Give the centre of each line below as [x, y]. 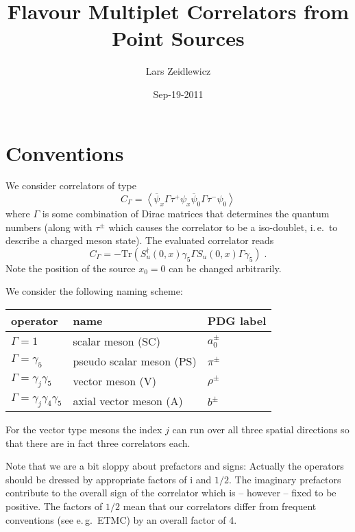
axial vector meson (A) [128, 401]
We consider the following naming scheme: [94, 291]
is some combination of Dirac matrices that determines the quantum [186, 214]
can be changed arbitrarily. [225, 268]
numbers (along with [49, 227]
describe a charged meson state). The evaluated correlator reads [140, 240]
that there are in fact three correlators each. [98, 443]
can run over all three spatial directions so [261, 429]
